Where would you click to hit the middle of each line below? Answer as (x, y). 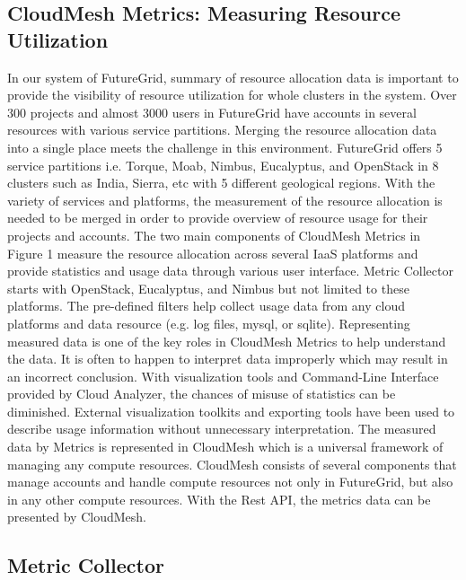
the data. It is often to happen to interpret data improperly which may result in (228, 359)
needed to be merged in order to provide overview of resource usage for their (218, 218)
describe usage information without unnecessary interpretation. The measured (222, 429)
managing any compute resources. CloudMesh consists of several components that (232, 464)
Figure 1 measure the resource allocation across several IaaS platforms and (213, 253)
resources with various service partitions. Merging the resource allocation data (222, 130)
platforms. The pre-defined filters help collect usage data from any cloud (206, 306)
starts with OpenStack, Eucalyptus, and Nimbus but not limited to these (208, 288)
